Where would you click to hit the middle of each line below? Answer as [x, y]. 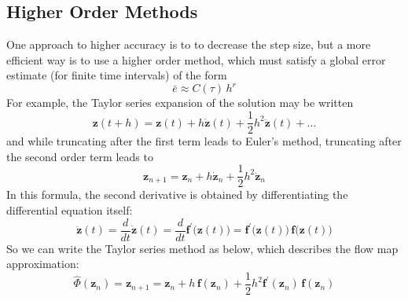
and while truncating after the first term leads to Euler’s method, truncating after [204, 141]
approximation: [43, 264]
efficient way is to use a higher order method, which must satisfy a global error [196, 59]
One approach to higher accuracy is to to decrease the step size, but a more [189, 44]
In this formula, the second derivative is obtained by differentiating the [177, 195]
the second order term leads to [80, 156]
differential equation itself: [70, 209]
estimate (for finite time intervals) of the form [117, 75]
